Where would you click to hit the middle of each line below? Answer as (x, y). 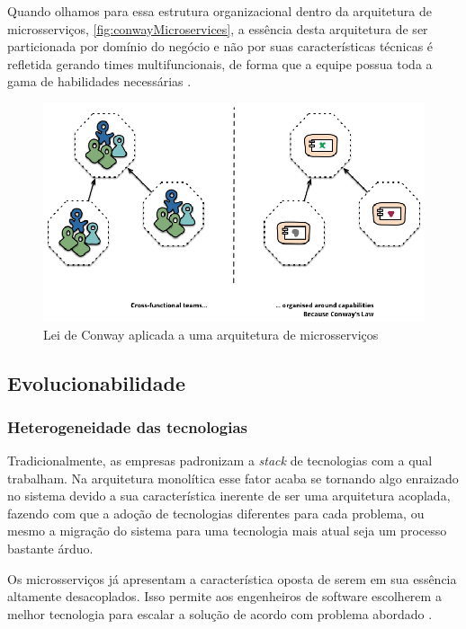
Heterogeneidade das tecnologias (127, 426)
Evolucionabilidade (96, 382)
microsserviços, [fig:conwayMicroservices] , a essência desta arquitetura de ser (218, 28)
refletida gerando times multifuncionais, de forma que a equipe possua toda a (220, 63)
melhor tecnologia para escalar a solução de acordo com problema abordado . (220, 613)
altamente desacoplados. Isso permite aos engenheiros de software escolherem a (224, 596)
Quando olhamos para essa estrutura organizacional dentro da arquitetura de (220, 11)
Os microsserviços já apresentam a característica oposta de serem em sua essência (232, 578)
